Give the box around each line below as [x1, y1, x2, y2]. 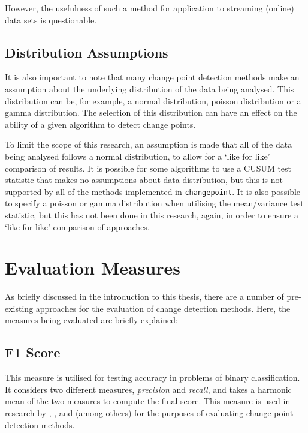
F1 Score [5, 343, 61, 362]
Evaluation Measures [5, 255, 180, 280]
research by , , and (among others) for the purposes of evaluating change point [5, 407, 294, 419]
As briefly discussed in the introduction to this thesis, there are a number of [5, 290, 284, 303]
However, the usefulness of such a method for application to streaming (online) [5, 2, 294, 14]
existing [5, 302, 34, 314]
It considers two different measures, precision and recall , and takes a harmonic [5, 383, 292, 395]
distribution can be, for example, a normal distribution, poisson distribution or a [5, 94, 301, 107]
